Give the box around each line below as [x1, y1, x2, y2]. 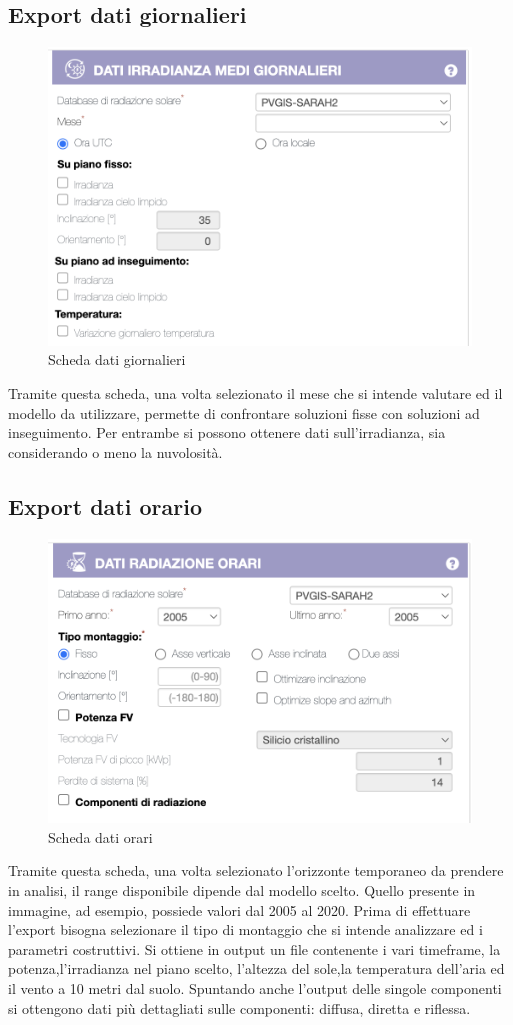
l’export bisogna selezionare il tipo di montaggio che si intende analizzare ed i [8, 919, 483, 940]
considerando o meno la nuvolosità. [8, 441, 223, 462]
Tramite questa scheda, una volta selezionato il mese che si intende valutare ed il [8, 383, 503, 404]
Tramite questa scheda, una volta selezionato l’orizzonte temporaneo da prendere [8, 860, 504, 881]
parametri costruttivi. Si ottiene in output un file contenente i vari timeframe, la [8, 938, 501, 959]
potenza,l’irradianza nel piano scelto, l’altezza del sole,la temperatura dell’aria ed [8, 958, 505, 979]
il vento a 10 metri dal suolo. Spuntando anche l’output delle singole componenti [8, 978, 502, 998]
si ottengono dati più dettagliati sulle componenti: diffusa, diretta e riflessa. [8, 997, 471, 1018]
